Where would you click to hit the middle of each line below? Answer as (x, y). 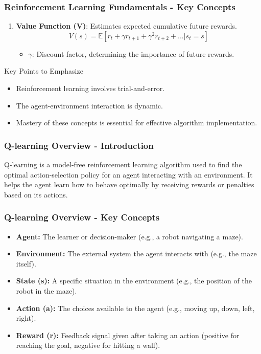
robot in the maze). (46, 290)
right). (26, 318)
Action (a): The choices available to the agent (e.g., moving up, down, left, (135, 308)
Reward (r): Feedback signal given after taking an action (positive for (128, 335)
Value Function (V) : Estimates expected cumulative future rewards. (126, 26)
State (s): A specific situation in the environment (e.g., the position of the (134, 281)
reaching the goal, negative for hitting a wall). (88, 345)
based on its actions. (36, 194)
